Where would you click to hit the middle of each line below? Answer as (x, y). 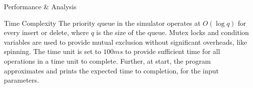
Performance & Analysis (40, 6)
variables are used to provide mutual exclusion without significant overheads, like (126, 42)
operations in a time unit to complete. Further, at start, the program (107, 61)
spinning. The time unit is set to (53, 51)
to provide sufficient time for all (172, 51)
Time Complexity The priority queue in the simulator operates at (102, 23)
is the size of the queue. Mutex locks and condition (172, 32)
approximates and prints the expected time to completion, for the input (111, 70)
